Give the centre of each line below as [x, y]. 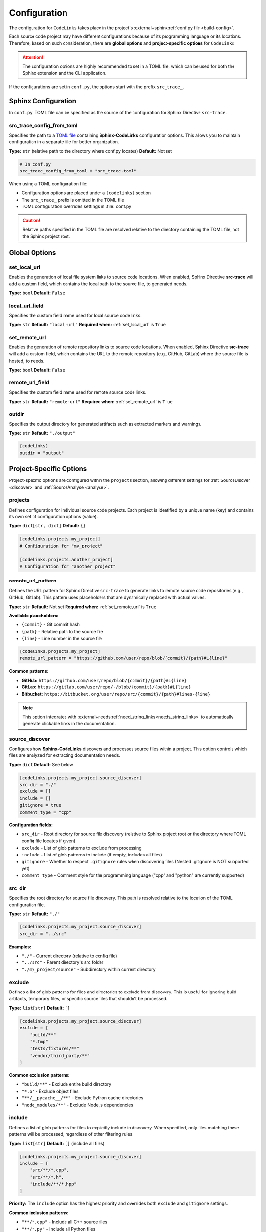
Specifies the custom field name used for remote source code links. [78, 392]
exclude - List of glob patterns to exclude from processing [82, 848]
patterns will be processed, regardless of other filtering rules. [71, 1134]
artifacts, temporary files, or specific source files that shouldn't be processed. [88, 999]
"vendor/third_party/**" [60, 1055]
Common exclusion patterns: [39, 1075]
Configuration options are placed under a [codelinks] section [86, 193]
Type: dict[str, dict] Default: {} [48, 526]
